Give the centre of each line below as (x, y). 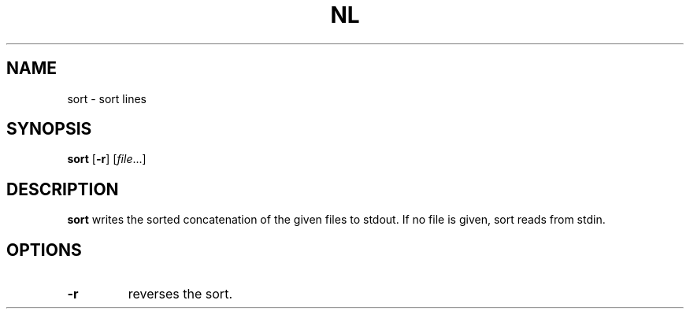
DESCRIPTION (63, 189)
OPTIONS (44, 250)
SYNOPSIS (49, 129)
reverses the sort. (180, 294)
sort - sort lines (107, 98)
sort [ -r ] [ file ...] (107, 159)
